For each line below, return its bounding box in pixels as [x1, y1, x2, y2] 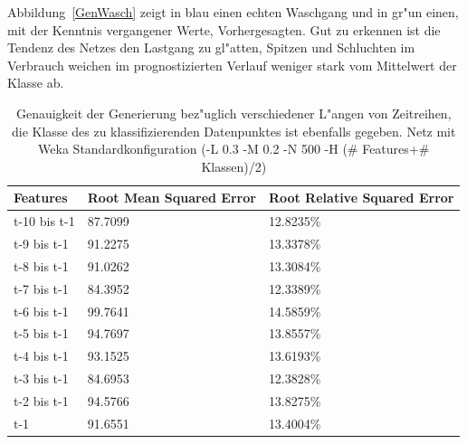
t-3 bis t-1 [14, 369, 69, 388]
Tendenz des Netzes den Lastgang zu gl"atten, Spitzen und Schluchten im [7, 38, 415, 57]
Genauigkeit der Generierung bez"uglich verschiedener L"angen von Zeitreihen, [15, 103, 452, 122]
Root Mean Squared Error [87, 188, 256, 207]
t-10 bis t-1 [14, 212, 75, 231]
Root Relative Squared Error [268, 188, 454, 207]
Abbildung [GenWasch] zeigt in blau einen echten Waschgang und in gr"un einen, [7, 3, 459, 21]
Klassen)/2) [201, 156, 267, 175]
